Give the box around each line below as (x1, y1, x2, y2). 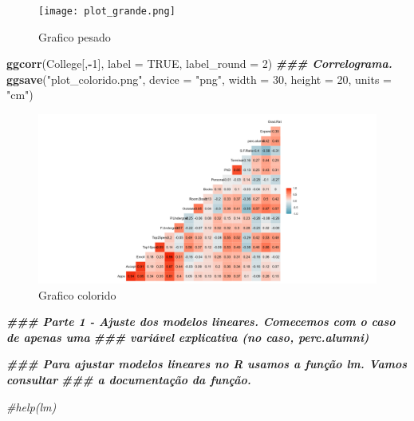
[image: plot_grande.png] (38, 6, 175, 17)
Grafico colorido (38, 286, 116, 303)
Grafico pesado (38, 28, 111, 45)
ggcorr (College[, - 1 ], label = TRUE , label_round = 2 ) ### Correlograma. (6, 55, 392, 72)
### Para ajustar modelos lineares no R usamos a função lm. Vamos (6, 355, 408, 372)
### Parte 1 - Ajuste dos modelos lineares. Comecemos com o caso (6, 313, 396, 330)
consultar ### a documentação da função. (6, 371, 251, 387)
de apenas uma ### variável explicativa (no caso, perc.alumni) (6, 328, 369, 345)
